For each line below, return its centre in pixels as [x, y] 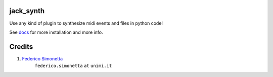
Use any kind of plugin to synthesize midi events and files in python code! [86, 23]
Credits [21, 47]
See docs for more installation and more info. [56, 32]
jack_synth [27, 11]
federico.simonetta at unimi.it [73, 66]
